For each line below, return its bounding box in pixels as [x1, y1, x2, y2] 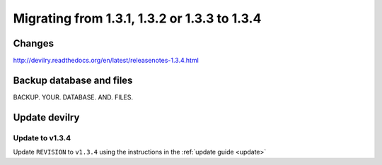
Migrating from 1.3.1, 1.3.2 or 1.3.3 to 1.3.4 [13, 11, 262, 26]
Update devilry [13, 111, 80, 123]
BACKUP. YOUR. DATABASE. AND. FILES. [13, 92, 134, 102]
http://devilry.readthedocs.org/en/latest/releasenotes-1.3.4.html [13, 56, 199, 65]
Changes [13, 37, 54, 49]
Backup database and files [13, 74, 133, 86]
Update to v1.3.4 [13, 133, 71, 142]
